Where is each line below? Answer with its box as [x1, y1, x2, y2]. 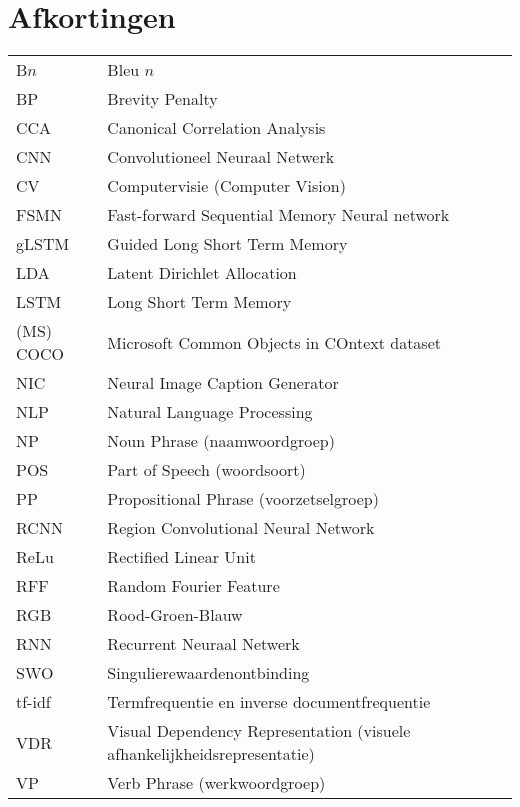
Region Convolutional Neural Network [107, 516, 375, 540]
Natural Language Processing [107, 400, 313, 424]
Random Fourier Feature [107, 574, 280, 598]
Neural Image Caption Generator [107, 371, 339, 395]
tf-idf [16, 690, 51, 714]
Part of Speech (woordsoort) [107, 458, 306, 482]
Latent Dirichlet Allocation [107, 261, 297, 285]
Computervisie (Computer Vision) [107, 174, 346, 198]
